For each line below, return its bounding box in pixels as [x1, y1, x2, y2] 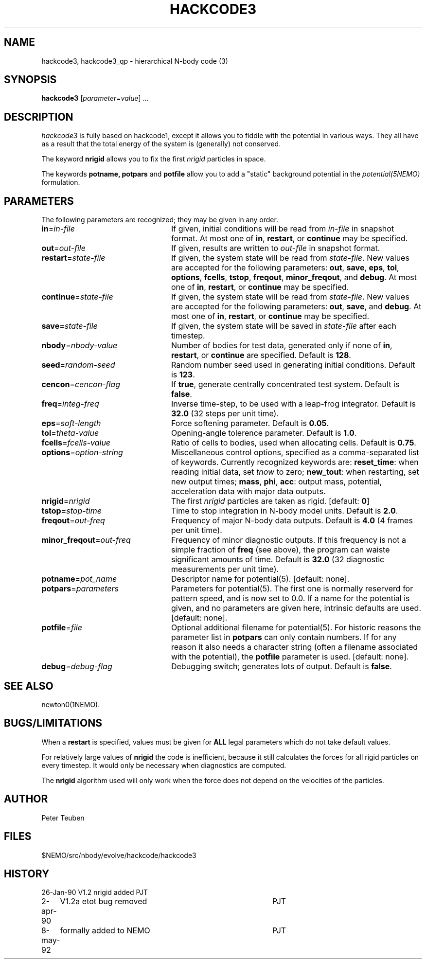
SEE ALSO [4, 679, 53, 692]
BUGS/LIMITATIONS [4, 717, 102, 730]
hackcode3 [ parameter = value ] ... [41, 94, 149, 103]
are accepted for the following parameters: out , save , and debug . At [171, 302, 422, 312]
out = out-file [41, 243, 86, 253]
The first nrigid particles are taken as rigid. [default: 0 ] [171, 496, 370, 506]
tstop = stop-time [41, 506, 102, 516]
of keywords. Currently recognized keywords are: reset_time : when [171, 457, 419, 467]
